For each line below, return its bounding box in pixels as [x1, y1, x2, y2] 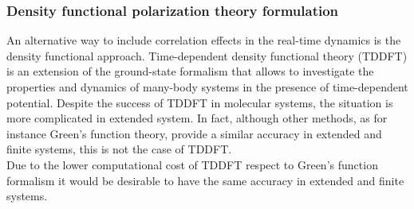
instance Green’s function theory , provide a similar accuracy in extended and [6, 125, 382, 141]
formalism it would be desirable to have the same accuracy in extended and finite [6, 172, 404, 188]
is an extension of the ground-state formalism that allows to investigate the [6, 63, 374, 79]
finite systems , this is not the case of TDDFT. [6, 141, 232, 157]
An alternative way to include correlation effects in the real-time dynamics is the [6, 32, 401, 48]
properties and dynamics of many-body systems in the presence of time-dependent [6, 79, 408, 95]
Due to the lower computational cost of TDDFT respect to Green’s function [6, 156, 378, 172]
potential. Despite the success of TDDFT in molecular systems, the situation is [6, 94, 393, 110]
